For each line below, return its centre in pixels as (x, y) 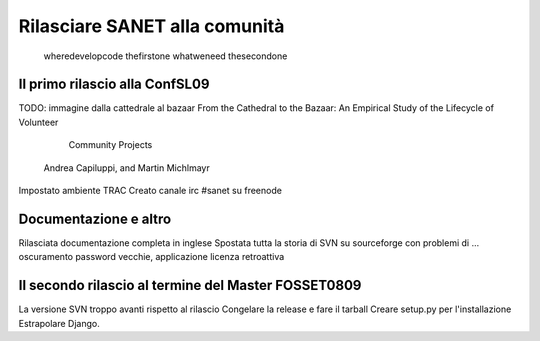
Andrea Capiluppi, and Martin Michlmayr (126, 167)
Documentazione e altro (95, 218)
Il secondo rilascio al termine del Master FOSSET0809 (190, 285)
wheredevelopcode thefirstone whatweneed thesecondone (165, 56)
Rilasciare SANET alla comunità (151, 26)
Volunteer (38, 122)
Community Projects (110, 145)
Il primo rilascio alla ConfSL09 (114, 84)
